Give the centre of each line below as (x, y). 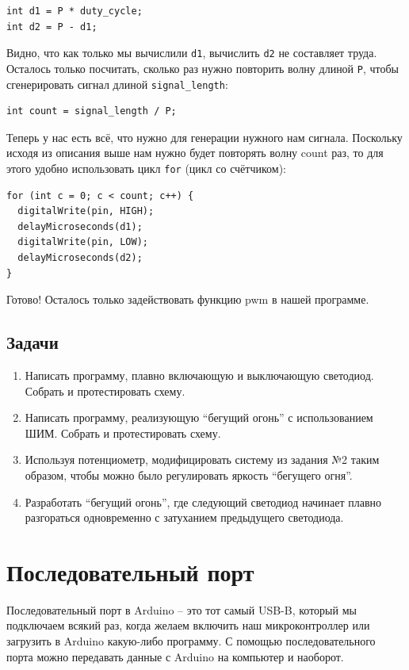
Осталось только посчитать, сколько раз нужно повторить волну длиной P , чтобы (203, 68)
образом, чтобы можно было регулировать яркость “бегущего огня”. (189, 475)
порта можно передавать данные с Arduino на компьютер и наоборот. (175, 656)
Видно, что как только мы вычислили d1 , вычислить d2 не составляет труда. (192, 53)
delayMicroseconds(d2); (80, 257)
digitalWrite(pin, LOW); (83, 242)
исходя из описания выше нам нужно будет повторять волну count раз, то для (195, 153)
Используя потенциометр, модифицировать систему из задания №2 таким (202, 459)
